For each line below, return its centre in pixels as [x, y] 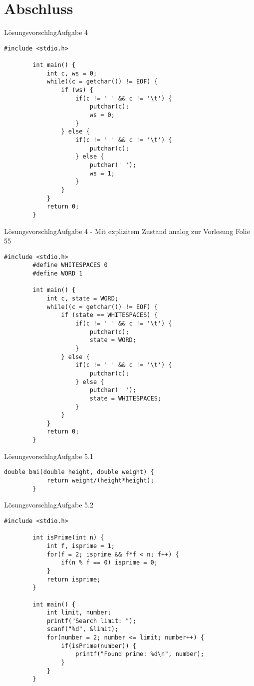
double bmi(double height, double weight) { [79, 472]
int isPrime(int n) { [68, 538]
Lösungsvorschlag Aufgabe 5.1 [49, 456]
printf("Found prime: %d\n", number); [140, 654]
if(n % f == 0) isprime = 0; [109, 563]
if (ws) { [77, 90]
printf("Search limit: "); [91, 621]
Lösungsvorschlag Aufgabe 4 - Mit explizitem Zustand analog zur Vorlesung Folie [127, 231]
